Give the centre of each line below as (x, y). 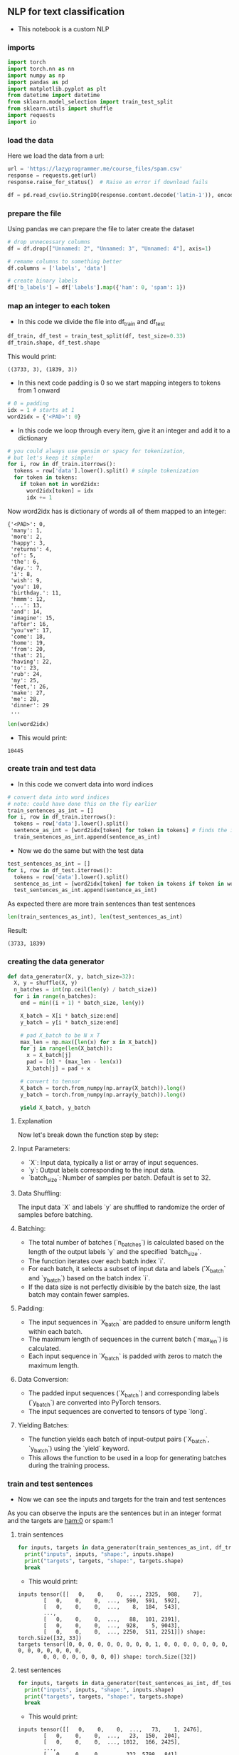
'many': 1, (26, 530)
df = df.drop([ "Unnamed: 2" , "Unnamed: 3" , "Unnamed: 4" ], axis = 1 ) (110, 248)
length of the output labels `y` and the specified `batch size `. (115, 1252)
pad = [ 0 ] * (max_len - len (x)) (74, 1062)
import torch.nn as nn (41, 69)
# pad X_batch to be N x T (60, 1035)
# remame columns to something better (65, 261)
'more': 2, (26, 537)
